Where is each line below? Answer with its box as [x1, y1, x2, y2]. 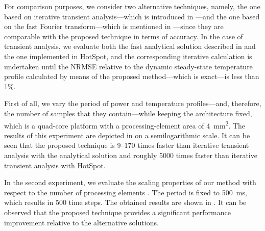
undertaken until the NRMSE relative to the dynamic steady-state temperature [4, 61, 253, 71]
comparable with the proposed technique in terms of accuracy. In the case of [4, 31, 243, 41]
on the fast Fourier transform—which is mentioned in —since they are [4, 21, 224, 32]
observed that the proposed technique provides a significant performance [4, 207, 231, 217]
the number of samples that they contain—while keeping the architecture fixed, [4, 108, 252, 118]
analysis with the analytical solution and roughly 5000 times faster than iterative [4, 149, 257, 160]
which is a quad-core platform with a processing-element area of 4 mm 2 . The [4, 118, 246, 131]
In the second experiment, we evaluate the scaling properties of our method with [4, 177, 256, 188]
